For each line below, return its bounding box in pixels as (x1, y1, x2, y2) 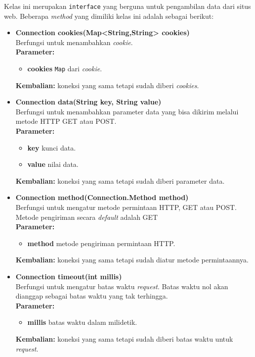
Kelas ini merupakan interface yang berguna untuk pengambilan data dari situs (4, 1, 251, 11)
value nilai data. (27, 159, 79, 169)
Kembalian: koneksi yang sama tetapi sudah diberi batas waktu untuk (15, 333, 233, 344)
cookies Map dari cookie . (27, 63, 102, 74)
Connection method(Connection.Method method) (15, 192, 189, 203)
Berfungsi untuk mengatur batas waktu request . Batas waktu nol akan (15, 281, 228, 291)
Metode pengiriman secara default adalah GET (15, 211, 158, 222)
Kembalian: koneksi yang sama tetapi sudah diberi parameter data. (15, 175, 225, 186)
